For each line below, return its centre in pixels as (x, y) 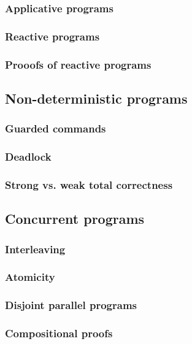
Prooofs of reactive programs (78, 64)
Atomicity (30, 277)
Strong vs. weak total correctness (89, 184)
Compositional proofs (59, 333)
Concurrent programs (75, 219)
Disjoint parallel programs (71, 305)
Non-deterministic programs (96, 98)
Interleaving (35, 249)
